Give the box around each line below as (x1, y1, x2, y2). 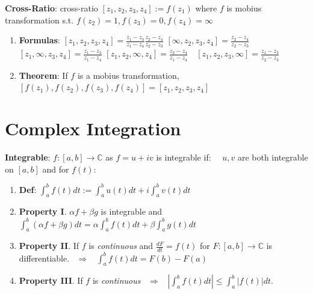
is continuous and (88, 239, 153, 252)
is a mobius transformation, (77, 69, 179, 81)
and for (42, 162, 69, 175)
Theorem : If (19, 69, 68, 81)
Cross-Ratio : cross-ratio (5, 2, 98, 14)
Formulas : (19, 34, 60, 46)
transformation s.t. (5, 13, 74, 26)
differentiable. (19, 251, 70, 264)
